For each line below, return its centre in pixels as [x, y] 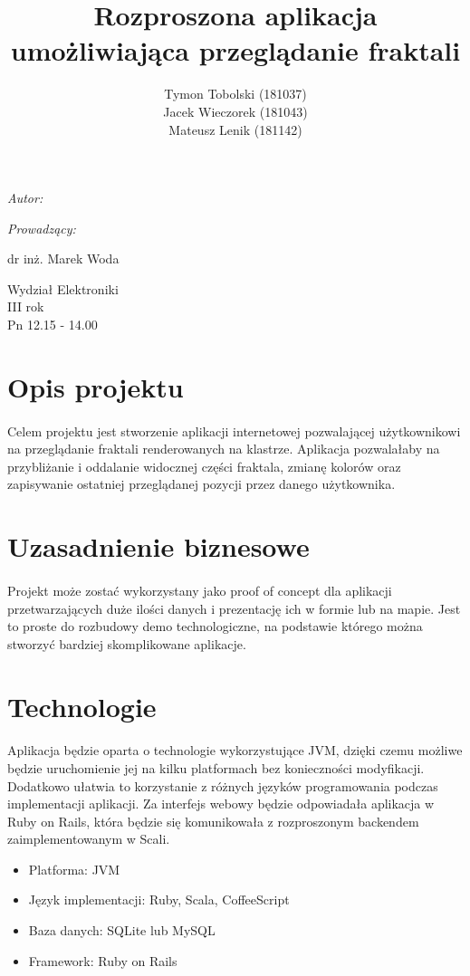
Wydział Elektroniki [63, 288]
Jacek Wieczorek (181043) [235, 111]
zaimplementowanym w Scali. [89, 839]
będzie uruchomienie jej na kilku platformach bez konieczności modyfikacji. [216, 767]
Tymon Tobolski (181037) [235, 94]
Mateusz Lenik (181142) [235, 129]
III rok [26, 306]
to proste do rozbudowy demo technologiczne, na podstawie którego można [215, 626]
